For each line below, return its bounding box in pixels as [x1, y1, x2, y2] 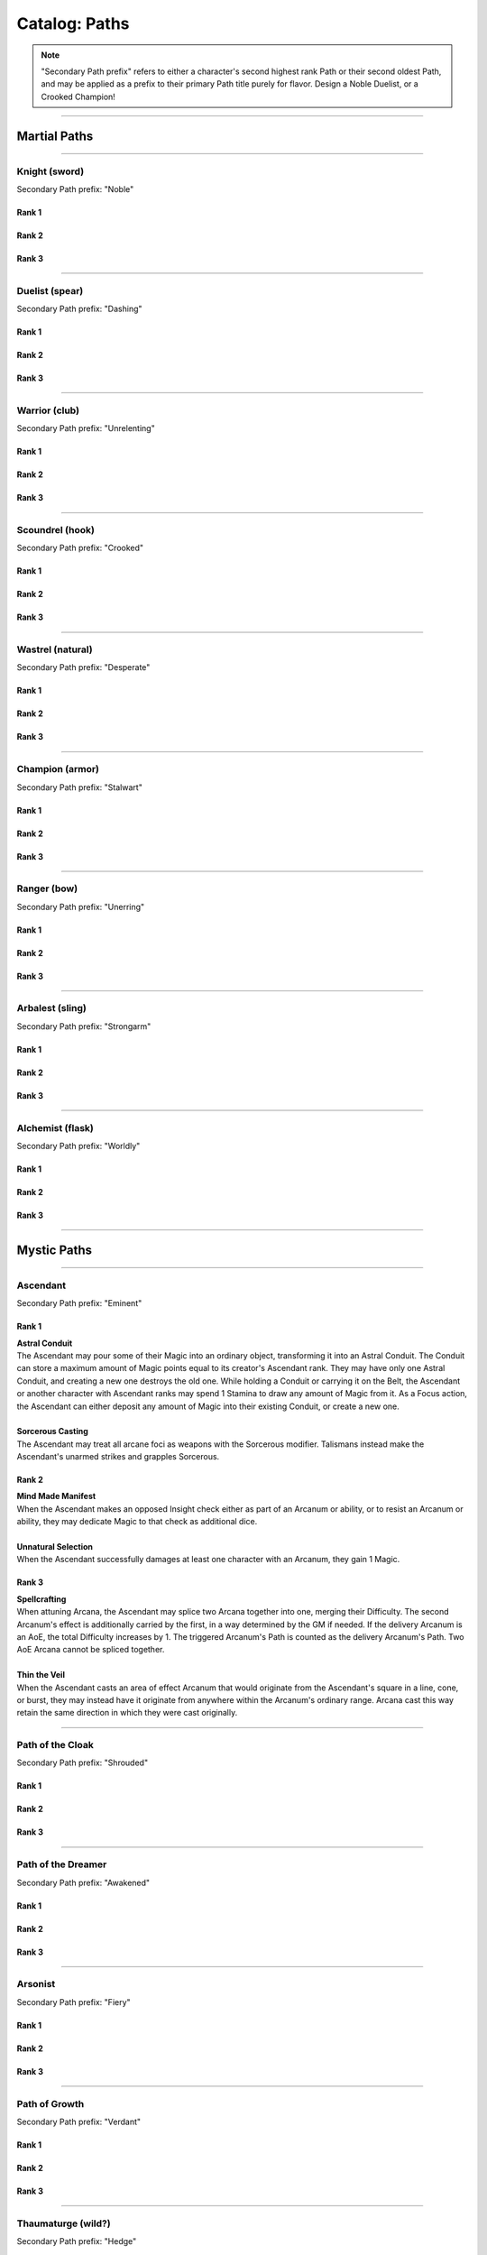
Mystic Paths [16, 1242, 93, 1257]
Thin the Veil [16, 1670, 65, 1680]
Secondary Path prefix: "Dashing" [16, 303, 143, 315]
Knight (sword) [16, 165, 85, 178]
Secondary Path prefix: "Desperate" [16, 662, 151, 673]
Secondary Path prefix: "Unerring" [16, 901, 145, 912]
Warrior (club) [16, 404, 80, 417]
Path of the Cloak [16, 1739, 94, 1752]
